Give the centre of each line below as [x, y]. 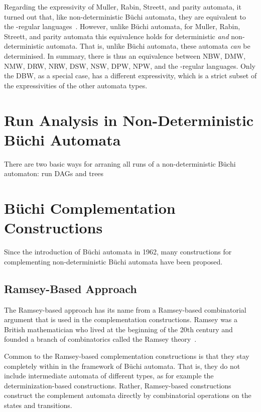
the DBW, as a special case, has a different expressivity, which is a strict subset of [130, 76]
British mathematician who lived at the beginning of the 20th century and [118, 329]
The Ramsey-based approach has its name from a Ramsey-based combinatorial [125, 309]
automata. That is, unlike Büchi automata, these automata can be [148, 46]
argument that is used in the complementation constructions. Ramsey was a [121, 319]
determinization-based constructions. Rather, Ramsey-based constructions [118, 385]
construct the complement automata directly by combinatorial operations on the [128, 395]
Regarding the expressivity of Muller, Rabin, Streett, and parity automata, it [123, 7]
